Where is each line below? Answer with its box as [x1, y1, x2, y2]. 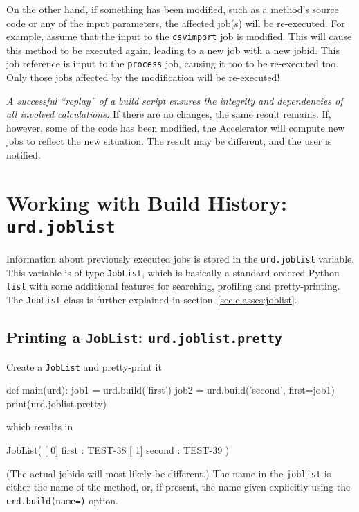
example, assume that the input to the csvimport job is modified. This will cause [6, 29, 352, 44]
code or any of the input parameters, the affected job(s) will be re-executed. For [6, 15, 345, 30]
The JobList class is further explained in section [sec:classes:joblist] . [6, 292, 297, 307]
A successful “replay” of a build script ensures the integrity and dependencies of [6, 93, 343, 107]
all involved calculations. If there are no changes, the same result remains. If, [6, 107, 331, 121]
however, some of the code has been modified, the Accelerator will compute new [6, 120, 345, 134]
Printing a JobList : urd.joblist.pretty [6, 326, 282, 348]
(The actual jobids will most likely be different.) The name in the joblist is [6, 466, 331, 480]
